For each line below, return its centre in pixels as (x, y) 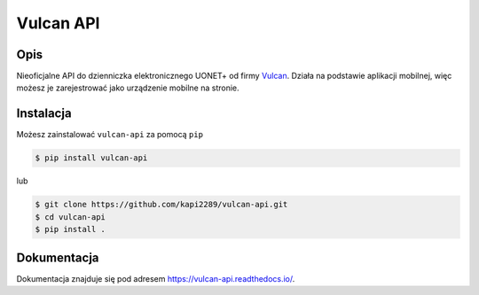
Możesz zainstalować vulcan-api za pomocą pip (110, 135)
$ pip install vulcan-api (91, 158)
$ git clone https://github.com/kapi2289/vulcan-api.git (161, 205)
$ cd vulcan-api (71, 217)
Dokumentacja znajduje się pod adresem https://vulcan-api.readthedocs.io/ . (156, 278)
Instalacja (44, 114)
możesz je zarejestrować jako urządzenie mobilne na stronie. (128, 88)
